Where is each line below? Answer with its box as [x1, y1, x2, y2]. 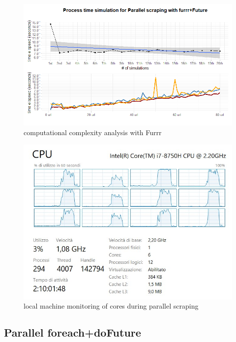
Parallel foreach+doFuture [4, 325, 141, 340]
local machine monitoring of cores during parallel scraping [24, 301, 199, 311]
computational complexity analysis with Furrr [24, 127, 162, 138]
